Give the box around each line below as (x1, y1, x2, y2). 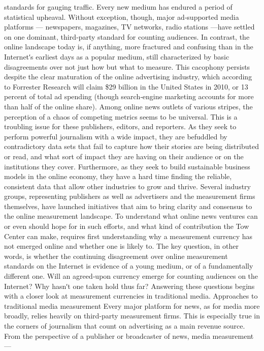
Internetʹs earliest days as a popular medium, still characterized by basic (4, 51, 229, 62)
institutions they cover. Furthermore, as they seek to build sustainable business (4, 161, 250, 171)
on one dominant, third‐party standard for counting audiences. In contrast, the (4, 31, 250, 42)
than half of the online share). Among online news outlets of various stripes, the (4, 101, 253, 111)
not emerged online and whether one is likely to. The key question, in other (4, 241, 239, 251)
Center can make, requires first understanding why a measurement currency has (4, 230, 253, 241)
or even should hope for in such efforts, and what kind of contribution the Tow (4, 221, 249, 231)
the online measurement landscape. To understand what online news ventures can (4, 211, 258, 221)
